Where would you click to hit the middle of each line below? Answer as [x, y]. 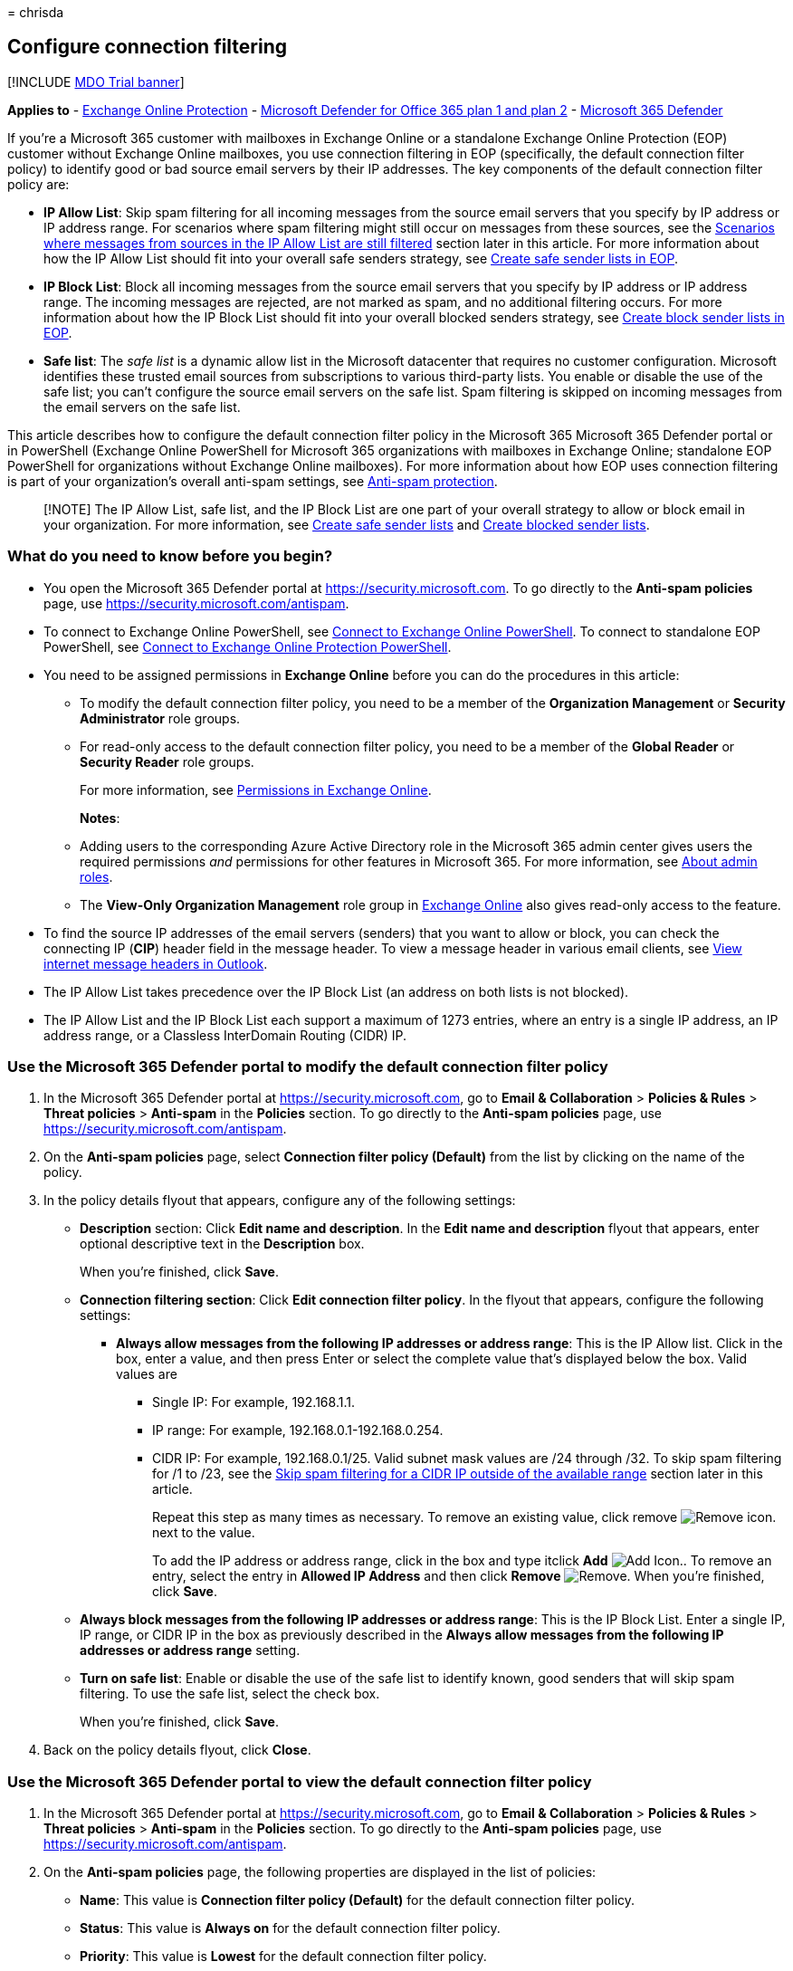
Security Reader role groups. [167, 761]
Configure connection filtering [148, 47]
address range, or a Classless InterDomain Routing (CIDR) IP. [225, 1035]
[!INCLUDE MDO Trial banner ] [96, 81]
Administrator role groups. [160, 718]
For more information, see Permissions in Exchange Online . [256, 789]
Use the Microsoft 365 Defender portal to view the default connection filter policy [300, 1781]
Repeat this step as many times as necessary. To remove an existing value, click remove [415, 1517]
